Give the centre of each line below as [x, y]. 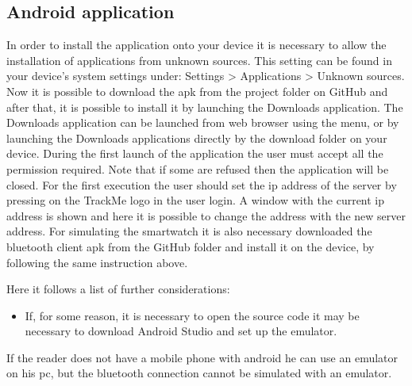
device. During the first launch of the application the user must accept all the [195, 153]
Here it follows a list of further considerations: [118, 289]
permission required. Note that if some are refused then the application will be [198, 168]
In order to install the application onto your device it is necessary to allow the [196, 45]
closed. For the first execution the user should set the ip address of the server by [202, 184]
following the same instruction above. [97, 262]
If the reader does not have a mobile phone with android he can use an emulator [202, 357]
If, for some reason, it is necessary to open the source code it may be [192, 315]
